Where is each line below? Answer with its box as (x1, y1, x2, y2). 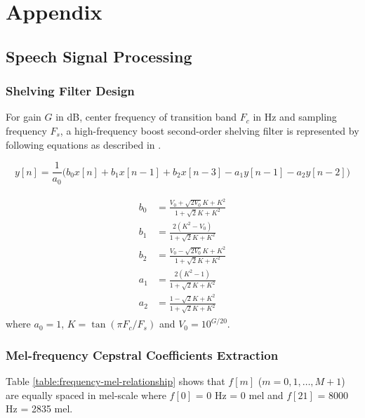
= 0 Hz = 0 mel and (195, 387, 284, 402)
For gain (6, 109, 41, 124)
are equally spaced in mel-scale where (6, 387, 166, 402)
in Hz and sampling (253, 109, 337, 124)
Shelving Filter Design (6, 82, 135, 100)
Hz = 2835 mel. (6, 401, 73, 416)
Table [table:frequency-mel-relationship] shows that (6, 374, 225, 389)
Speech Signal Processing (6, 45, 192, 67)
